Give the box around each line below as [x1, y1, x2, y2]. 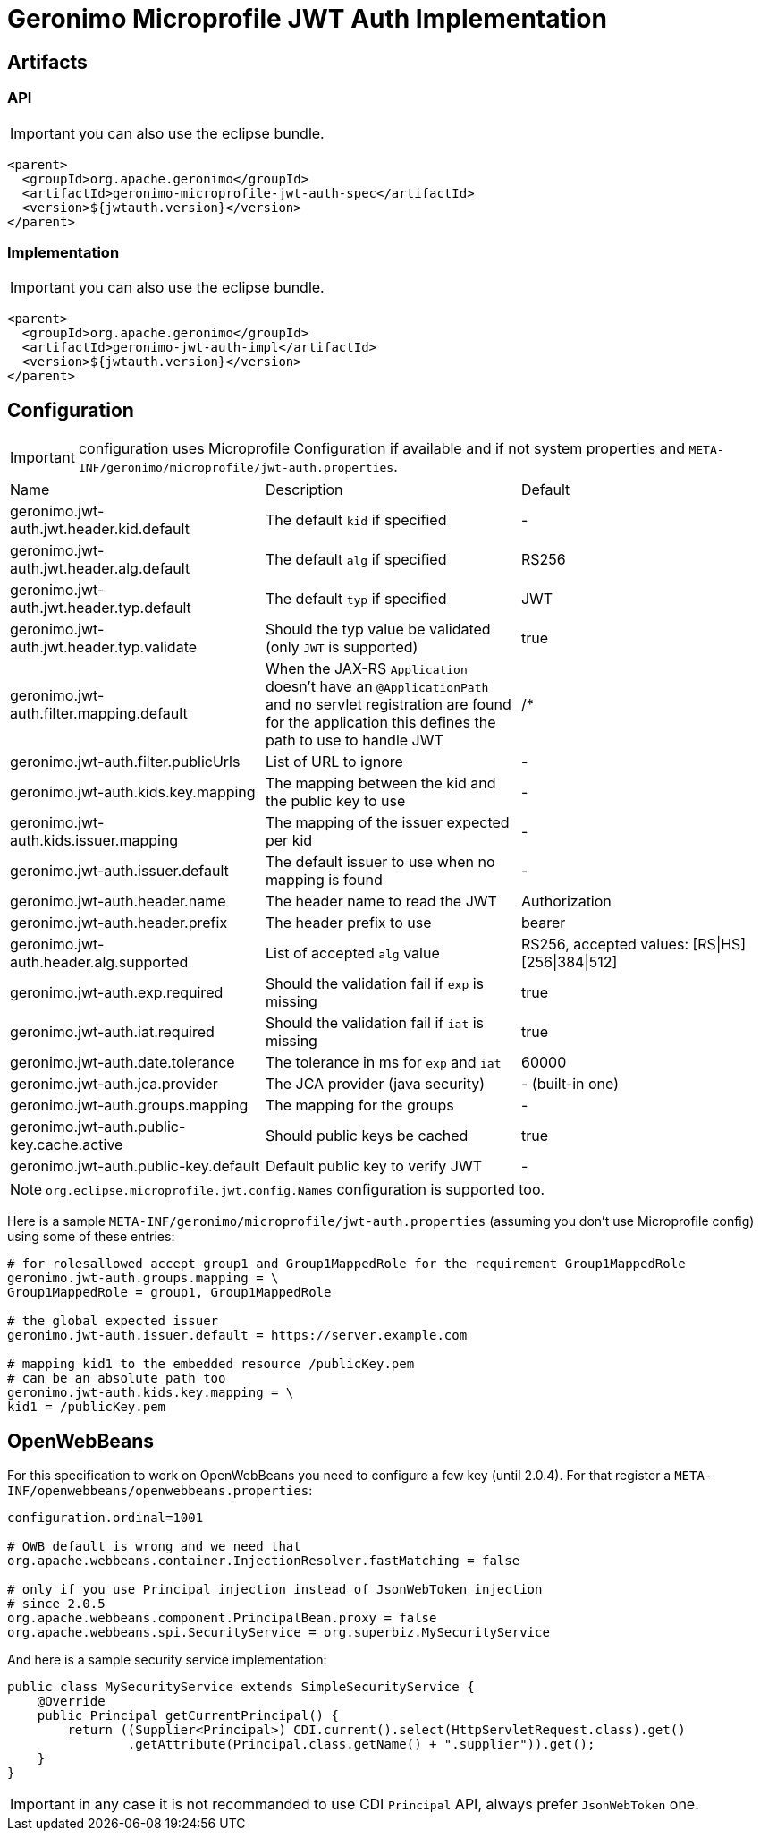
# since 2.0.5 [7, 1595, 106, 1611]
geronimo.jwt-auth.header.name [10, 892, 226, 911]
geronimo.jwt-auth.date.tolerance [10, 1053, 235, 1072]
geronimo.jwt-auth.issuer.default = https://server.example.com [7, 1328, 468, 1343]
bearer [520, 914, 566, 932]
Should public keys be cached [265, 1127, 469, 1145]
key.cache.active [10, 1136, 123, 1154]
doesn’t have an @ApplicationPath [265, 677, 489, 696]
